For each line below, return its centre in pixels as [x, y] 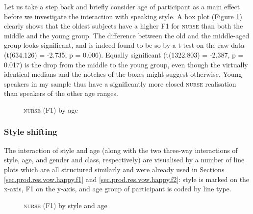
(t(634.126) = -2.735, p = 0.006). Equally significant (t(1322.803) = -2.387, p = [124, 54]
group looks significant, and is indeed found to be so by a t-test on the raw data [124, 45]
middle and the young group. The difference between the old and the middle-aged [127, 35]
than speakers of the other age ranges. [61, 93]
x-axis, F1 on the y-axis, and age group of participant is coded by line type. [118, 189]
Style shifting [31, 132]
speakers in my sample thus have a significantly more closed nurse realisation [120, 83]
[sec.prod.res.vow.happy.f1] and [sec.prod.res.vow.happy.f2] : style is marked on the [127, 179]
